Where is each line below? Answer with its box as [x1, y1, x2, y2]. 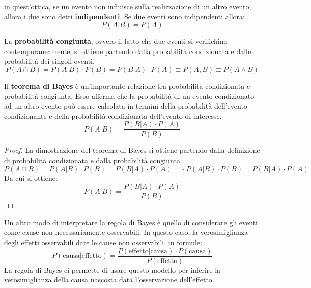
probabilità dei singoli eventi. [4, 56, 95, 66]
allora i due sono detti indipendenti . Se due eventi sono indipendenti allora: [4, 11, 245, 21]
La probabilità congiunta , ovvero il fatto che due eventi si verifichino [4, 36, 228, 46]
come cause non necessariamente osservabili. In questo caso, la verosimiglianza [4, 227, 248, 238]
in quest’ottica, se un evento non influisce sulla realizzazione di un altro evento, [4, 1, 251, 11]
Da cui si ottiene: [4, 172, 58, 183]
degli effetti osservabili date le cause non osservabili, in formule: [4, 237, 202, 248]
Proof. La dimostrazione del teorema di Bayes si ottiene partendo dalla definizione [4, 145, 260, 155]
